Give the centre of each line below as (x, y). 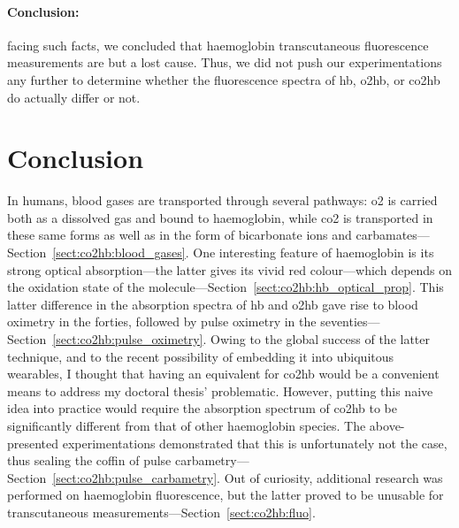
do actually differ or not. (74, 97)
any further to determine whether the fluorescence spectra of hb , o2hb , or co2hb (224, 79)
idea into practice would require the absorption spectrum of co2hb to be (202, 408)
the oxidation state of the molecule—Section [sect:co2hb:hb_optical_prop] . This (226, 287)
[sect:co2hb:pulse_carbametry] (135, 477)
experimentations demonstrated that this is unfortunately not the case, (255, 443)
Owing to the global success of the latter (321, 339)
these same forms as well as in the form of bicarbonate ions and (180, 235)
